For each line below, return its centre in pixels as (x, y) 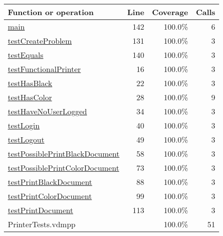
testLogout (26, 139)
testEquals (26, 55)
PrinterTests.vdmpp (42, 224)
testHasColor (30, 97)
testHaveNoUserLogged (48, 111)
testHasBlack (30, 83)
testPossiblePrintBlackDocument (64, 154)
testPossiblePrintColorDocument (64, 168)
